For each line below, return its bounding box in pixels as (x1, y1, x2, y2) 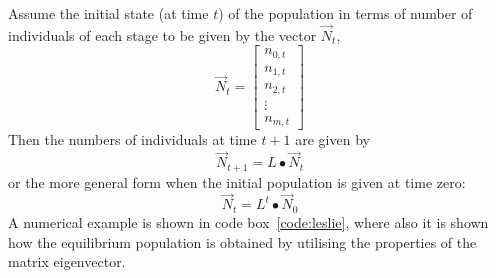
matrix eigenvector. (8, 251, 126, 272)
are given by (295, 129, 370, 150)
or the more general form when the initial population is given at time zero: (8, 171, 466, 192)
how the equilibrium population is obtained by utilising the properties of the (8, 231, 477, 252)
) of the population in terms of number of (218, 3, 473, 23)
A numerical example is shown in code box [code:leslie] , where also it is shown (8, 211, 489, 232)
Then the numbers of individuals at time (8, 129, 257, 150)
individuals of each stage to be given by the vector (8, 24, 317, 45)
